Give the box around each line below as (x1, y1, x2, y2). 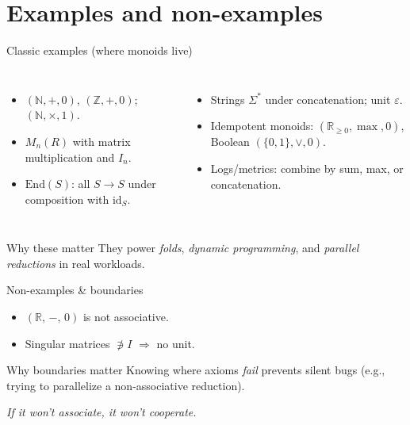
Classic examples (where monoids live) (6, 42, 193, 59)
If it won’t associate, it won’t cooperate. (6, 404, 197, 420)
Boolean (210, 133, 250, 150)
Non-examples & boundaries (6, 281, 144, 298)
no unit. (156, 335, 195, 351)
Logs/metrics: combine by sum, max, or (210, 159, 404, 176)
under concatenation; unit (265, 90, 391, 107)
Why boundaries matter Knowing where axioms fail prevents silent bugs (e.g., (6, 362, 385, 378)
